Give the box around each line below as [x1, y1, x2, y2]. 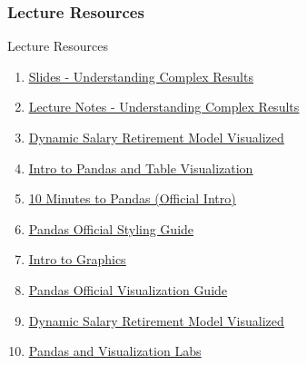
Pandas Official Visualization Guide [28, 280, 228, 299]
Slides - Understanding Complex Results [28, 66, 253, 85]
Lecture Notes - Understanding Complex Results [28, 97, 300, 116]
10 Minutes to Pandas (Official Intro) [28, 189, 236, 208]
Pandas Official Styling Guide [28, 219, 194, 238]
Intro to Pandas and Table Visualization [28, 158, 253, 177]
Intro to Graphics [28, 250, 126, 269]
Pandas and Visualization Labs [28, 341, 202, 360]
